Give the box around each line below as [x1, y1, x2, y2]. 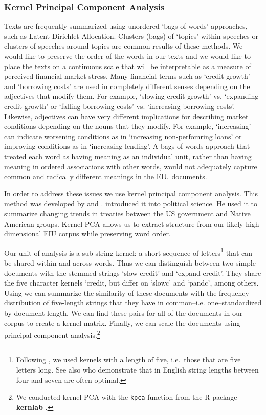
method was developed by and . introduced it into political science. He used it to [4, 198, 257, 209]
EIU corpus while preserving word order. [43, 228, 171, 239]
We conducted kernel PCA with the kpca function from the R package [16, 391, 237, 402]
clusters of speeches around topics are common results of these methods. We [4, 40, 243, 51]
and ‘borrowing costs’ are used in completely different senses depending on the [4, 80, 250, 91]
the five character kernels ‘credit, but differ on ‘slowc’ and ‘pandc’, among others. [4, 277, 259, 288]
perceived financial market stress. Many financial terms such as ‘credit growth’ [4, 71, 250, 81]
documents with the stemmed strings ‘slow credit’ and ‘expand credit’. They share [4, 267, 261, 278]
